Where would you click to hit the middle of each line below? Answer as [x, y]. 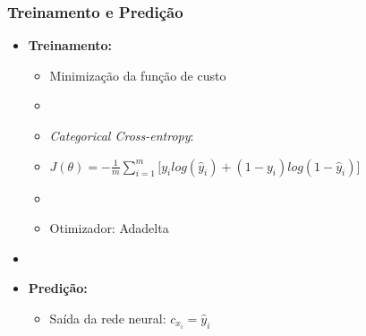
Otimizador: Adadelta [109, 228]
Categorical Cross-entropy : [122, 135]
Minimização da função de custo [138, 75]
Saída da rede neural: [108, 318]
